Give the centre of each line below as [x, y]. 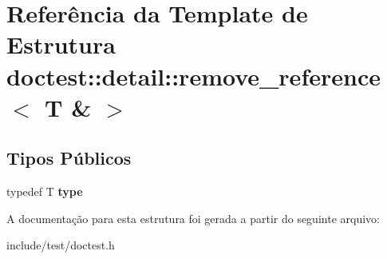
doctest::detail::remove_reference [193, 76]
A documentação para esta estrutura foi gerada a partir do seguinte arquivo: [193, 218]
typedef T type [45, 191]
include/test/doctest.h [61, 245]
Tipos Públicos [69, 158]
